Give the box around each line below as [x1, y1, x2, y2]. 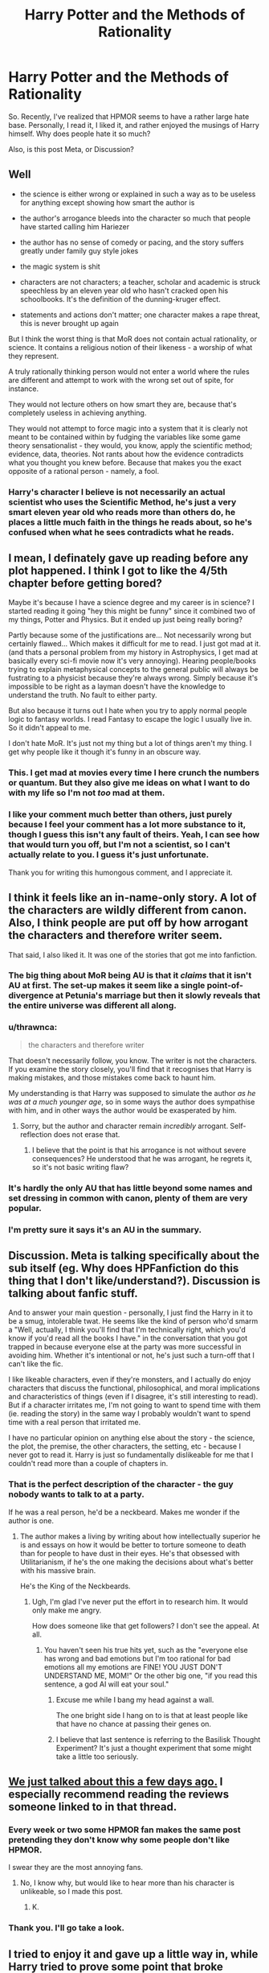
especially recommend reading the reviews [8, 1788, 230, 1802]
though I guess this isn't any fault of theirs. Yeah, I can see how [8, 829, 260, 840]
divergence [8, 990, 54, 1001]
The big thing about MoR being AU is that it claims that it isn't [8, 970, 252, 981]
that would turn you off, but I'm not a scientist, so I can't [8, 839, 230, 851]
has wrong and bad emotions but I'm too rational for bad [43, 1654, 231, 1663]
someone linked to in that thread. [8, 1800, 177, 1814]
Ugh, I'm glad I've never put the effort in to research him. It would [31, 1596, 249, 1606]
